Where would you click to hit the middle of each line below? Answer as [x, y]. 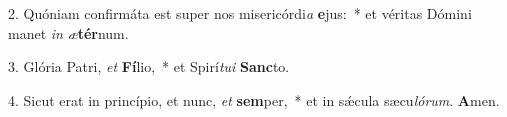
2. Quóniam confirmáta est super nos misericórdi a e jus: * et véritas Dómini [240, 13]
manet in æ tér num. [68, 32]
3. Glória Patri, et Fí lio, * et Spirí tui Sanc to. [149, 66]
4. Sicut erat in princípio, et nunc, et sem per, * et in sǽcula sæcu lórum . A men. [254, 99]
